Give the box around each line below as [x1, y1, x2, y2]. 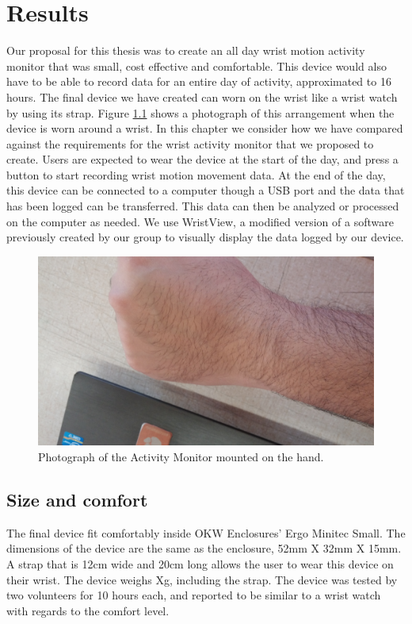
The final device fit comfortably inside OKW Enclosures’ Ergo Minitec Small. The [6, 524, 406, 541]
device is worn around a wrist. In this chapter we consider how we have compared [6, 120, 403, 137]
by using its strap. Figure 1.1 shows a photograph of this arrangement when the [6, 104, 395, 121]
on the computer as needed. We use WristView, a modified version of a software [6, 213, 394, 229]
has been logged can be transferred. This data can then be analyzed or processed [6, 198, 399, 214]
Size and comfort [6, 487, 148, 511]
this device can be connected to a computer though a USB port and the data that [6, 182, 405, 198]
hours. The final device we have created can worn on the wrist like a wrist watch [6, 88, 398, 105]
